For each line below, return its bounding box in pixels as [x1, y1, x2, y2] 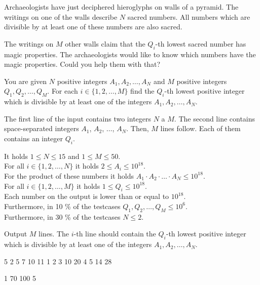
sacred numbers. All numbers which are [127, 11, 250, 22]
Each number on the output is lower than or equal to [4, 191, 169, 201]
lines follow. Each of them [160, 123, 241, 134]
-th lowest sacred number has [155, 38, 246, 49]
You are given [4, 75, 47, 86]
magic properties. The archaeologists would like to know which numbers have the [4, 49, 256, 59]
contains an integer [4, 133, 63, 143]
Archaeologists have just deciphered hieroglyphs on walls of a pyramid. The [4, 2, 239, 12]
